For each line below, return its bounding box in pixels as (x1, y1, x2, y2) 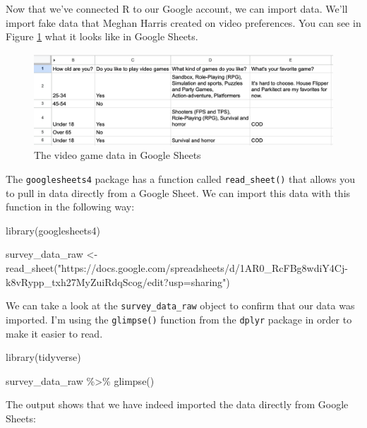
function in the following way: (6, 199, 135, 214)
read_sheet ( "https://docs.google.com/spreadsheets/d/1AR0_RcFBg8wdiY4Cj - (6, 261, 348, 275)
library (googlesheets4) (6, 222, 101, 237)
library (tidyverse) (6, 350, 81, 364)
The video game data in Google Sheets (34, 148, 201, 162)
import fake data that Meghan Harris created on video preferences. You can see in (6, 15, 361, 30)
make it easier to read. (6, 326, 103, 340)
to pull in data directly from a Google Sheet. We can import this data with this (6, 185, 351, 200)
